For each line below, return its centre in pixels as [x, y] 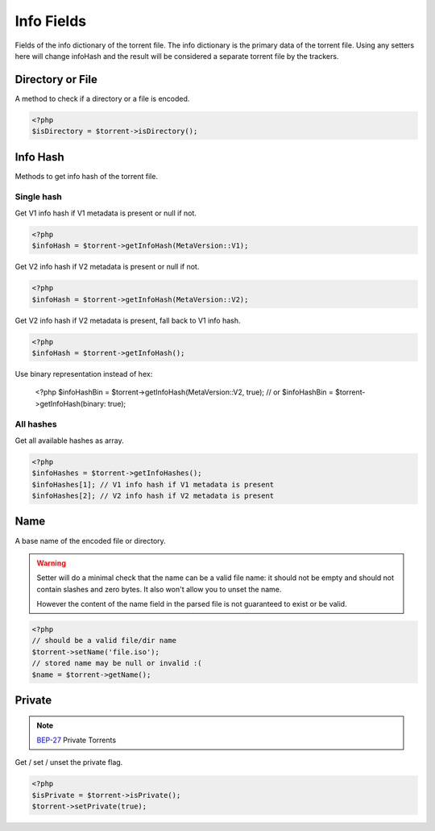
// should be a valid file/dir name [104, 641]
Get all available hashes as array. [69, 441]
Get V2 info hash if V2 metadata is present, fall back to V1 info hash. [128, 320]
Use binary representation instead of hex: [84, 374]
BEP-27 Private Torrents [77, 740]
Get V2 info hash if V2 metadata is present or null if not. [107, 267]
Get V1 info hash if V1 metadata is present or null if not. [106, 213]
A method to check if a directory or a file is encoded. [102, 98]
